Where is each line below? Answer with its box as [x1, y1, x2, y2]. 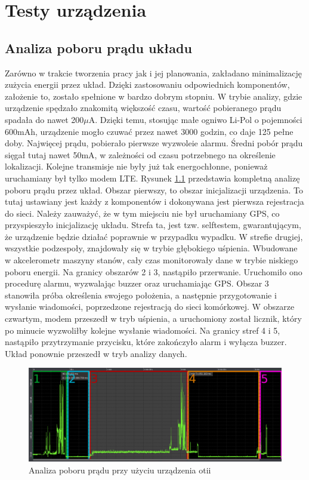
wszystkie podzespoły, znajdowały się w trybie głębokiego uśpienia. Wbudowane [5, 242, 298, 254]
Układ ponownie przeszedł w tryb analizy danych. [5, 347, 187, 359]
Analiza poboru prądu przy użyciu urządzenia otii [29, 463, 211, 476]
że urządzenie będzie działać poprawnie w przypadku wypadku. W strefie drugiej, [5, 230, 303, 242]
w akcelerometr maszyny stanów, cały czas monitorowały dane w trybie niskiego [5, 254, 298, 266]
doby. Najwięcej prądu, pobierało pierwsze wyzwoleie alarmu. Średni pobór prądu [5, 137, 303, 149]
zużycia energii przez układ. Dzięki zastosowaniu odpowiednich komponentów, [5, 78, 290, 91]
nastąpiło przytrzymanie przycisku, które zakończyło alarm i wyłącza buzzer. [5, 336, 287, 348]
